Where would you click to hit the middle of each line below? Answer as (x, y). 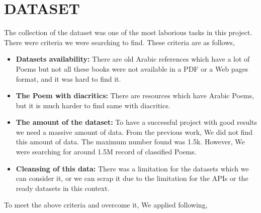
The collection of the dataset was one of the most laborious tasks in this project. (128, 32)
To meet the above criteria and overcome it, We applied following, (106, 205)
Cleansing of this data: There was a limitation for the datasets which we (132, 168)
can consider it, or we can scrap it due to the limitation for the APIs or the (132, 178)
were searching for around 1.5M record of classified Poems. (106, 152)
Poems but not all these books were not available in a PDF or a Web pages (132, 68)
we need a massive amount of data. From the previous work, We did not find (134, 132)
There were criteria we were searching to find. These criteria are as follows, (119, 42)
